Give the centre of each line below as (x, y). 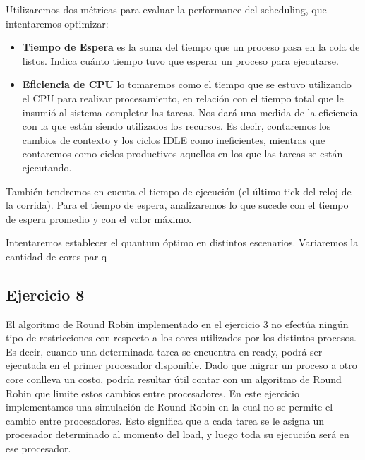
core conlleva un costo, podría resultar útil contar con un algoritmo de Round (174, 379)
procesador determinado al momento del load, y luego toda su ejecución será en (178, 434)
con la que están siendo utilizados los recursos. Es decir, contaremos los (176, 126)
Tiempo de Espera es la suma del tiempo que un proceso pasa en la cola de (191, 47)
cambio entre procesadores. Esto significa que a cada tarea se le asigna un (165, 420)
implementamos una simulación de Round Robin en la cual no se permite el (169, 407)
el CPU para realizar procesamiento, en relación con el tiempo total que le (183, 98)
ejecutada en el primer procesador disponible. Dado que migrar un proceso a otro (181, 365)
